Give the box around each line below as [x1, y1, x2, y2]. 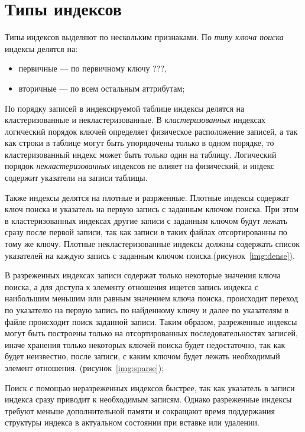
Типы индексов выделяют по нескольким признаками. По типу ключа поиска [5, 31, 284, 43]
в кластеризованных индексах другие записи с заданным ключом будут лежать [5, 214, 288, 226]
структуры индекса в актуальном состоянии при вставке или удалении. [5, 416, 259, 428]
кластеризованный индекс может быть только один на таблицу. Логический [5, 148, 277, 160]
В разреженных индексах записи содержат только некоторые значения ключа [5, 269, 281, 281]
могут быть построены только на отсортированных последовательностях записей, [5, 327, 298, 339]
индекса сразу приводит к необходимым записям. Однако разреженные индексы [5, 393, 292, 405]
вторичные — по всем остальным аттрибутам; [18, 82, 185, 94]
